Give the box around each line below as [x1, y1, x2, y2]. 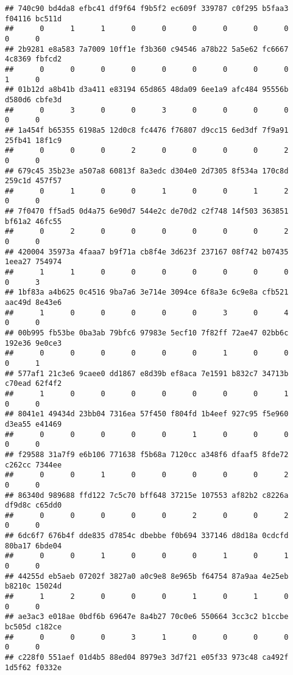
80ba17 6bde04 [5, 541, 62, 550]
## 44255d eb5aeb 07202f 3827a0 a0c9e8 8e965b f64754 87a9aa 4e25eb [5, 572, 289, 581]
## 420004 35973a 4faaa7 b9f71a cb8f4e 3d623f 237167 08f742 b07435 [5, 247, 289, 256]
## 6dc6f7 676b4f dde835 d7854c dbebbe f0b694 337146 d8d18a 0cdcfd [5, 531, 289, 540]
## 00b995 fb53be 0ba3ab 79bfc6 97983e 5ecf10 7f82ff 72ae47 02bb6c [5, 329, 289, 337]
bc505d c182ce [5, 623, 62, 632]
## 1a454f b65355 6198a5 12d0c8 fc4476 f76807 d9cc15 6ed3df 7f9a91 [5, 125, 289, 135]
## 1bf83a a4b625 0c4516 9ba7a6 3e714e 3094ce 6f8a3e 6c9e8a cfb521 [5, 288, 289, 297]
